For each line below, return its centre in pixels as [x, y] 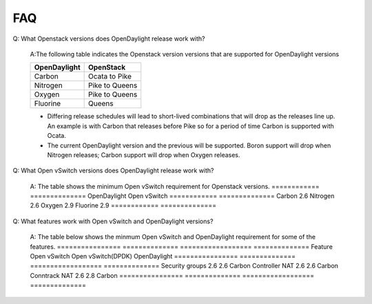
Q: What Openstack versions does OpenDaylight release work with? [109, 39]
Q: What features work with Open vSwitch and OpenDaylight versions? [113, 221]
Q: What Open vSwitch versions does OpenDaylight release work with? [113, 171]
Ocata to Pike [110, 77]
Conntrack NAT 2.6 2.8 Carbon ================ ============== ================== [172, 275]
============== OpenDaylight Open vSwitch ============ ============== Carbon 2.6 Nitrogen [182, 196]
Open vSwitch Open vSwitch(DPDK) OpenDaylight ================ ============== [163, 256]
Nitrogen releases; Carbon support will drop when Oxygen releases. [144, 154]
